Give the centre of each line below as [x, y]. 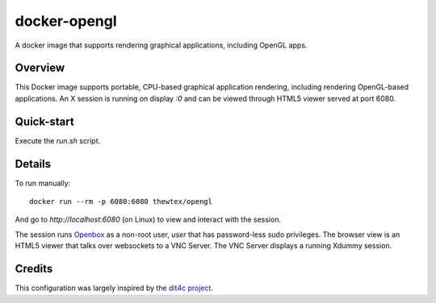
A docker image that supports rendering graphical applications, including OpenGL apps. [161, 45]
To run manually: [43, 183]
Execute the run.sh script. [58, 140]
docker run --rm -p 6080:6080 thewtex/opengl [121, 202]
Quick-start [44, 121]
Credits [34, 269]
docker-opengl [66, 21]
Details [33, 164]
